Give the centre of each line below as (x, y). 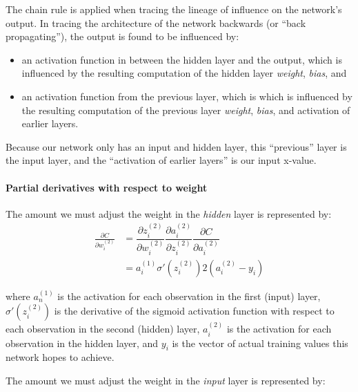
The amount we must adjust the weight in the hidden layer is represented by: (169, 213)
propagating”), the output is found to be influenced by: (122, 36)
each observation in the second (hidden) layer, (103, 329)
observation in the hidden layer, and (82, 343)
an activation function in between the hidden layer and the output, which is (182, 59)
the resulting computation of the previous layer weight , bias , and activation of (186, 110)
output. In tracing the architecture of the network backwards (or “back (156, 22)
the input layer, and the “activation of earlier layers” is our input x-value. (161, 160)
